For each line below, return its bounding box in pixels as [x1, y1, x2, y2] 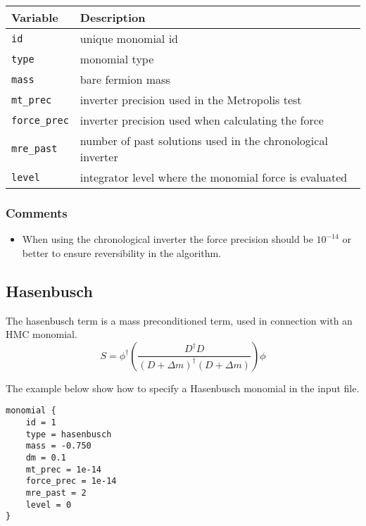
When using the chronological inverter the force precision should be [22, 232, 313, 246]
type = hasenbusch [25, 429, 112, 439]
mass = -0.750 [25, 441, 91, 451]
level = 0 [25, 499, 72, 510]
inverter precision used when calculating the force [80, 112, 324, 128]
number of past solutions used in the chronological [80, 132, 328, 149]
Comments [6, 203, 68, 221]
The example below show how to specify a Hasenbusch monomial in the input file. [6, 380, 360, 395]
